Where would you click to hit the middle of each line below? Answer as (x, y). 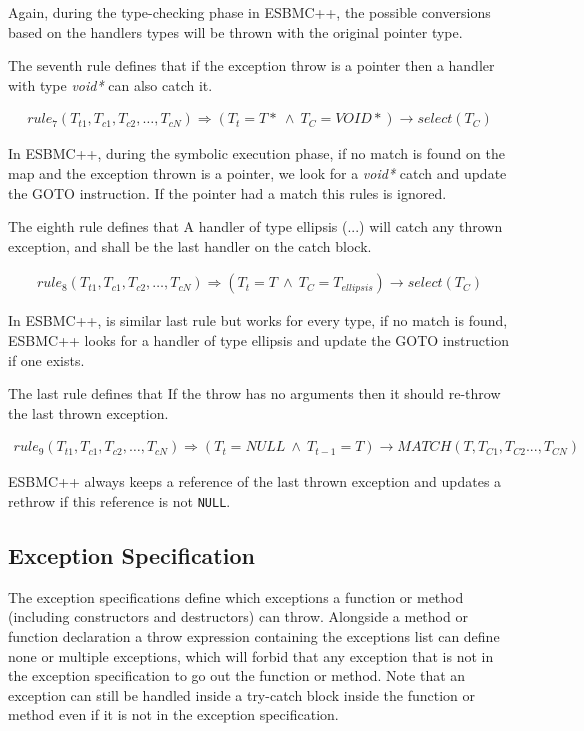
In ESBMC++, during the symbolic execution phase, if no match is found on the (256, 153)
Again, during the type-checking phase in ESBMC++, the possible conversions (249, 12)
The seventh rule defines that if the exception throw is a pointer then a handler (251, 65)
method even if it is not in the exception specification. (173, 714)
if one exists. (46, 359)
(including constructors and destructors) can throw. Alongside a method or (238, 616)
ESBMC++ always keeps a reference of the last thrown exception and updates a (255, 481)
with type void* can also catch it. (110, 84)
